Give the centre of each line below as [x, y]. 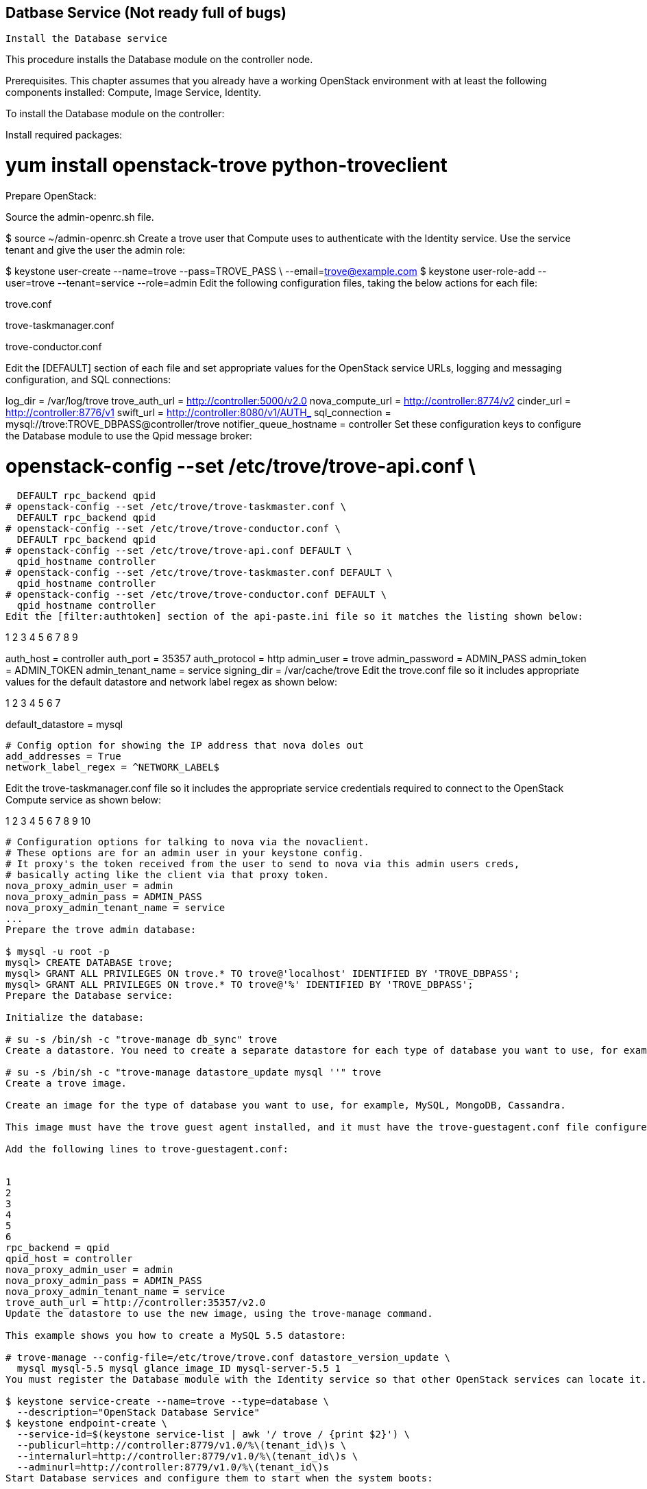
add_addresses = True [63, 756]
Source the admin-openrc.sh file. [80, 217]
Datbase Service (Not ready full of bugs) [146, 13]
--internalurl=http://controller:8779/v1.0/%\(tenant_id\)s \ [187, 1456]
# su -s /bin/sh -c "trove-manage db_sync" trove [142, 1040]
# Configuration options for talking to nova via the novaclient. [188, 842]
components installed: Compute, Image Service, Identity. [133, 93]
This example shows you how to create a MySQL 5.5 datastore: [176, 1336]
